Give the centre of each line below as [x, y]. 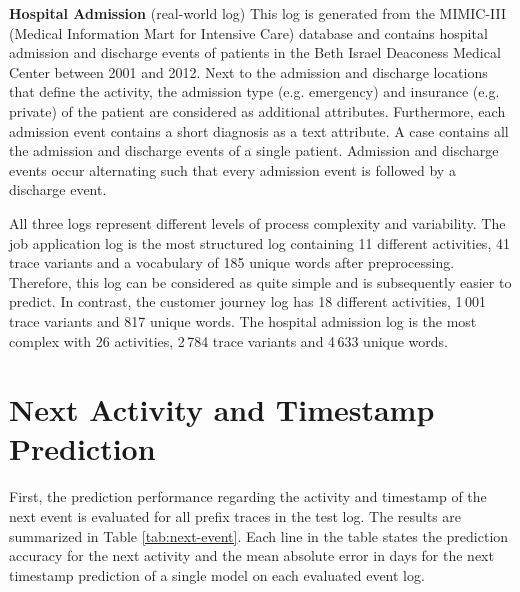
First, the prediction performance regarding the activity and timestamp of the [248, 496]
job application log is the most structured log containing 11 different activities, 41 [259, 242]
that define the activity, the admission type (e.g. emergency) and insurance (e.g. [254, 91]
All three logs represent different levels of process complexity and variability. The [257, 222]
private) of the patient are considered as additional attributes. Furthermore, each [257, 110]
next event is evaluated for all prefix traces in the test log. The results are [235, 516]
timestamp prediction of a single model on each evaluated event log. [217, 574]
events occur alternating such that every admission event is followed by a [232, 169]
